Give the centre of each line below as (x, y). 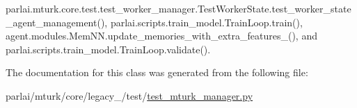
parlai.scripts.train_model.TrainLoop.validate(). (108, 49)
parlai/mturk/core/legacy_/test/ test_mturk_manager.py (129, 95)
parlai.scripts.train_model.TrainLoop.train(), (206, 22)
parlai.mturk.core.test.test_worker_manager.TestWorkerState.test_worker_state (178, 8)
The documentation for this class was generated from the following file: (157, 72)
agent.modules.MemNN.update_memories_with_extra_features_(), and (161, 36)
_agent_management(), (57, 22)
